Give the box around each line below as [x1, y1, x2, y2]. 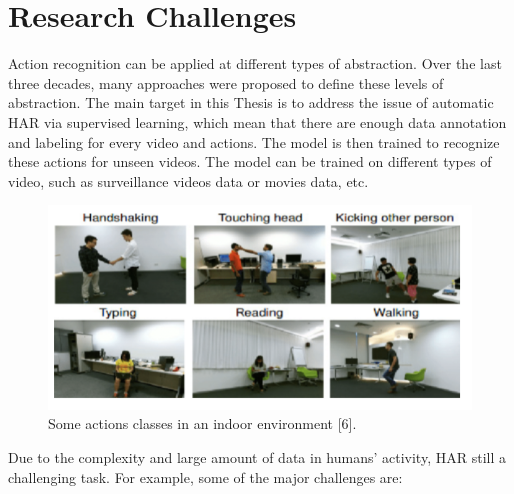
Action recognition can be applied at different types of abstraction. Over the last [8, 53, 502, 74]
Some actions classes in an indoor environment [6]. [48, 413, 357, 434]
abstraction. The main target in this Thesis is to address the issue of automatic [8, 92, 494, 113]
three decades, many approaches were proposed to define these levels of [8, 72, 444, 93]
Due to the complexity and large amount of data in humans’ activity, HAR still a [8, 447, 506, 468]
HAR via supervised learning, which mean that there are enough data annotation [8, 111, 507, 132]
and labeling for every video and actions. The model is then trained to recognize [8, 131, 500, 152]
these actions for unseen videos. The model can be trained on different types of [8, 151, 492, 172]
